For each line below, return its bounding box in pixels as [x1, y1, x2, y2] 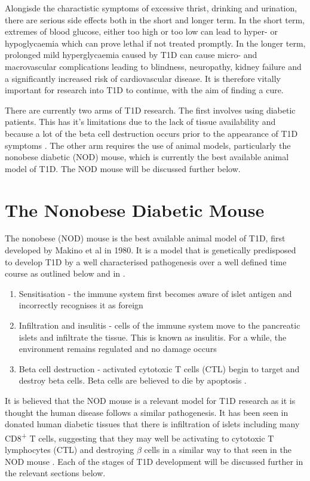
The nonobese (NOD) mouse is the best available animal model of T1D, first [5, 232, 286, 244]
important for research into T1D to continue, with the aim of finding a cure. [5, 84, 284, 96]
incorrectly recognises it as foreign [19, 299, 143, 311]
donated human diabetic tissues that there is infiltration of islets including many [5, 418, 300, 430]
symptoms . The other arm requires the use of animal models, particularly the [5, 139, 291, 151]
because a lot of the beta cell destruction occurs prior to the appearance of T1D [5, 127, 298, 139]
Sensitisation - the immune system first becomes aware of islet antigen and [19, 287, 292, 299]
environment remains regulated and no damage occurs [19, 342, 217, 355]
